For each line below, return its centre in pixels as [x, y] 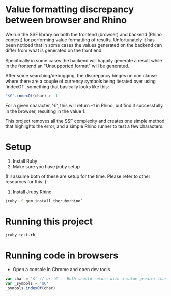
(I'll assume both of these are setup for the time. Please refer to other [78, 176]
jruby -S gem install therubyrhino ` [44, 201]
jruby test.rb [20, 235]
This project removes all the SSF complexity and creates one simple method [85, 121]
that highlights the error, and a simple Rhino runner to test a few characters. [84, 126]
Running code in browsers [62, 255]
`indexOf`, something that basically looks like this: [57, 86]
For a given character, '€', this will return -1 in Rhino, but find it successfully [84, 105]
